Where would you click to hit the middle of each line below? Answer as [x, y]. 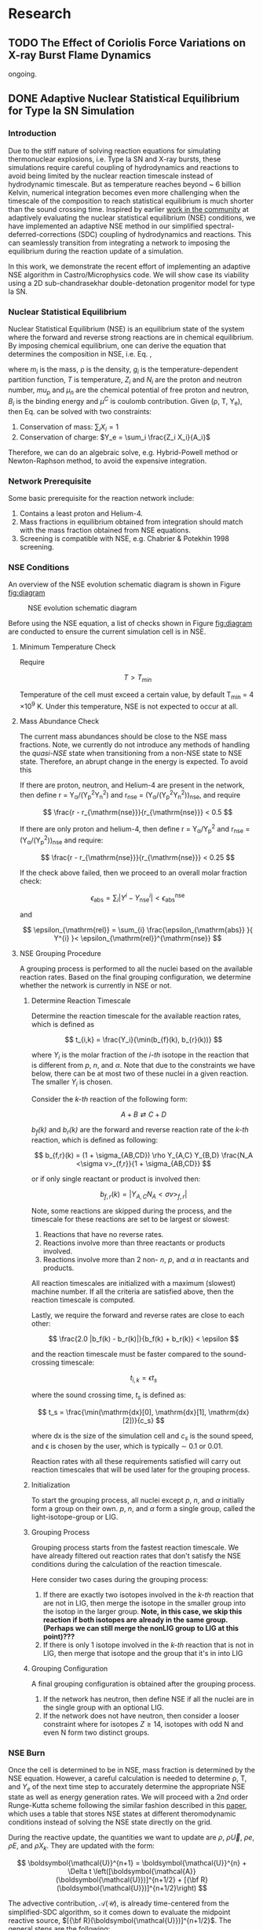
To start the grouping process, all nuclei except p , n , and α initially [138, 1500]
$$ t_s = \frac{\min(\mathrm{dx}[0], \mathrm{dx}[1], [122, 1412]
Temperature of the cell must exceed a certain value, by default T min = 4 [137, 695]
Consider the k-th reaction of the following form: [110, 1098]
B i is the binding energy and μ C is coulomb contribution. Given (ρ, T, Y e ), [125, 402]
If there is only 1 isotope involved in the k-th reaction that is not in [148, 1645]
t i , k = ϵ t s [144, 1379]
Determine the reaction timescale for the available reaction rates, [136, 1016]
